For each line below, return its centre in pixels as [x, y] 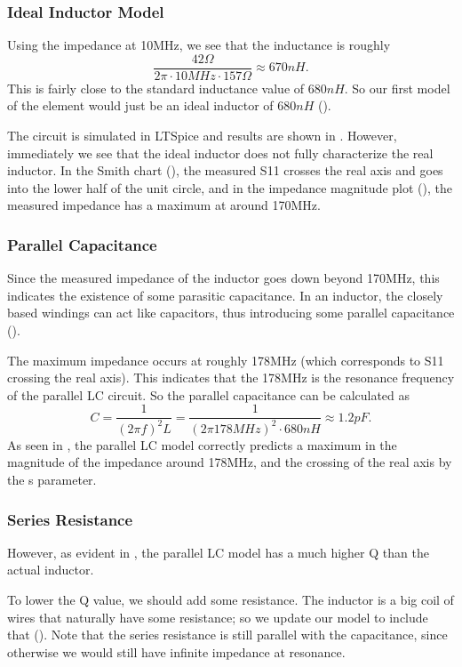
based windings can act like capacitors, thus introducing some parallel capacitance [231, 313]
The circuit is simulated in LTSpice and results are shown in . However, [202, 136]
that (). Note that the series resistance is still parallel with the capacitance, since [227, 635]
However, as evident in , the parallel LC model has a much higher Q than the [218, 552]
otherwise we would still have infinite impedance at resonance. [176, 651]
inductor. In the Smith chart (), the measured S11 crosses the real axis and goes [225, 170]
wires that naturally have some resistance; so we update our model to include [218, 617]
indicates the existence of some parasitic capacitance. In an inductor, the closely [225, 295]
